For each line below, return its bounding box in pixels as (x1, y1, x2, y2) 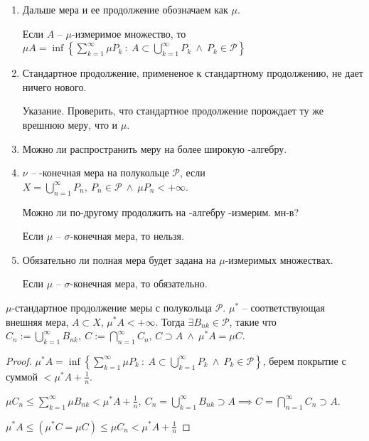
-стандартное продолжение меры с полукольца (11, 299, 213, 314)
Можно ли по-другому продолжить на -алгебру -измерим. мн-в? (22, 204, 299, 219)
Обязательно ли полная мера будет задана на (22, 252, 216, 267)
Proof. (6, 353, 32, 368)
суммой (6, 368, 38, 383)
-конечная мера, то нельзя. (70, 228, 184, 243)
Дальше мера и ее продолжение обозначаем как (22, 2, 228, 16)
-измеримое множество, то (71, 26, 186, 41)
